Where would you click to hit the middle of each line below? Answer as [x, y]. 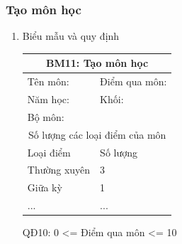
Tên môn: [48, 81]
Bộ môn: [46, 116]
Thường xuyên [59, 170]
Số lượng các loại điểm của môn [97, 134]
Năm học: [48, 99]
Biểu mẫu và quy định [71, 36]
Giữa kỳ [45, 187]
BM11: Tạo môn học [97, 63]
